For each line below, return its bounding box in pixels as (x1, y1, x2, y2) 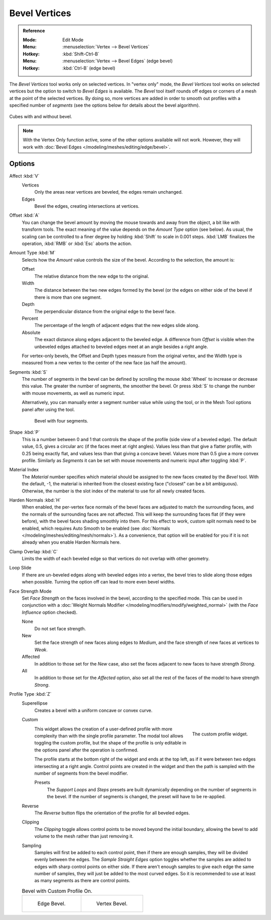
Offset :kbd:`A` (9, 212, 40, 218)
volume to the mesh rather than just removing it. (34, 833, 134, 840)
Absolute (22, 329, 41, 336)
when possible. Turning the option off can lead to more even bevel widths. (22, 579, 176, 585)
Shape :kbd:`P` (9, 429, 40, 435)
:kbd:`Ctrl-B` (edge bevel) (62, 65, 115, 71)
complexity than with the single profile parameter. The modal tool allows (34, 733, 184, 739)
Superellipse (22, 700, 48, 706)
